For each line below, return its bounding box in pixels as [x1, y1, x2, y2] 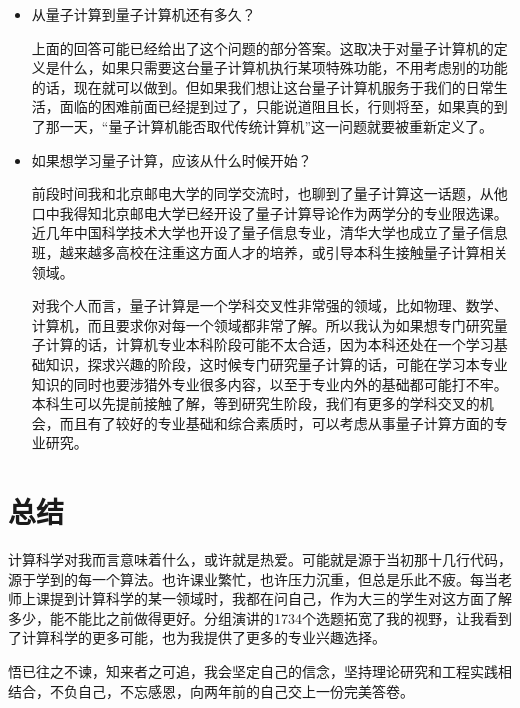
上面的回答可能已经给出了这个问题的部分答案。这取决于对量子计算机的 [31, 37, 494, 58]
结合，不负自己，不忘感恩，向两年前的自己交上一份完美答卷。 [8, 680, 414, 701]
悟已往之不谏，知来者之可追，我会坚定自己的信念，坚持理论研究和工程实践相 [8, 660, 512, 681]
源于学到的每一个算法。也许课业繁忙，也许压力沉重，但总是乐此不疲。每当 [8, 568, 498, 589]
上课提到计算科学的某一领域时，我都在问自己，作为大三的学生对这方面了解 [21, 588, 512, 609]
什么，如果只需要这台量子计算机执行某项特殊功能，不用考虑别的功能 [59, 57, 508, 78]
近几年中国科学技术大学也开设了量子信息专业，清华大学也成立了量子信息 [31, 222, 508, 243]
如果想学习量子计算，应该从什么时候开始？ [31, 149, 312, 170]
